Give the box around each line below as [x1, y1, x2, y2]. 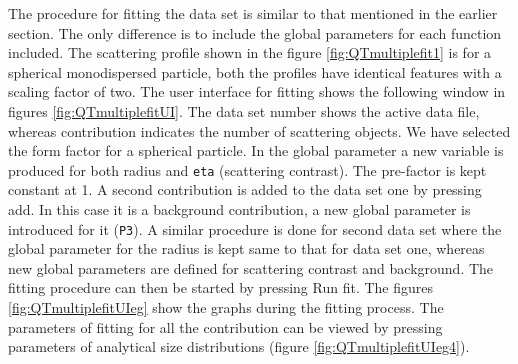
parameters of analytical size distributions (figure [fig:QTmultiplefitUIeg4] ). [8, 336, 470, 357]
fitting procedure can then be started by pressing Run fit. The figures [8, 277, 433, 298]
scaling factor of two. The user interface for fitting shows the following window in [8, 81, 506, 102]
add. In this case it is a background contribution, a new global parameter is [8, 199, 471, 219]
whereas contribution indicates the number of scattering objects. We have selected [8, 120, 511, 141]
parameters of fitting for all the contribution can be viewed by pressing [8, 316, 443, 337]
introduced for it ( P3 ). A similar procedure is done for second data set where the [8, 218, 502, 239]
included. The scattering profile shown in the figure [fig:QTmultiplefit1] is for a [8, 42, 492, 63]
